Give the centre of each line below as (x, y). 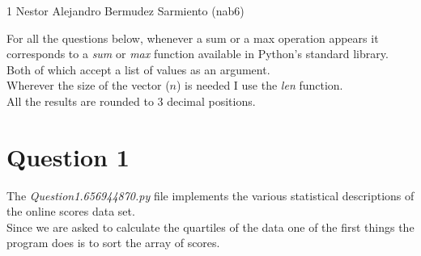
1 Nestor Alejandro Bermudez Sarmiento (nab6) (125, 10)
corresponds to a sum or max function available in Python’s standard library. (198, 54)
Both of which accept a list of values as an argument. (138, 69)
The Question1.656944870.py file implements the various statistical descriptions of (210, 195)
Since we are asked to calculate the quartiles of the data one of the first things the (210, 227)
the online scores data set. (71, 211)
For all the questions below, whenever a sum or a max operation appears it (193, 38)
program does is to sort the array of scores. (113, 243)
